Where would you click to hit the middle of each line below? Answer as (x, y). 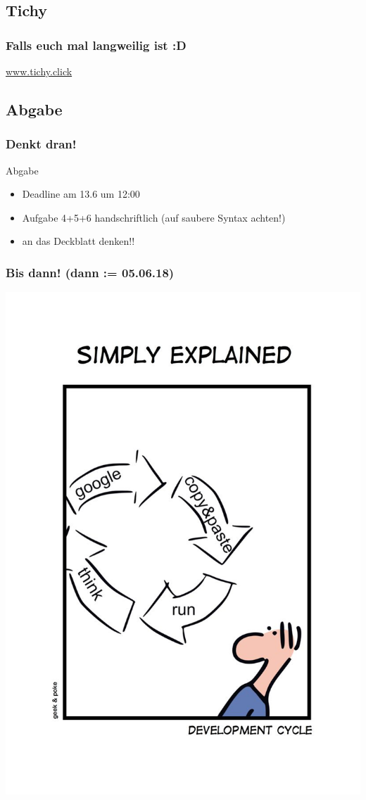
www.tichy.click (39, 71)
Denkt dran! (41, 144)
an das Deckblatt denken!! (78, 241)
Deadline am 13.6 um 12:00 (81, 194)
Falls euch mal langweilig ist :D (96, 45)
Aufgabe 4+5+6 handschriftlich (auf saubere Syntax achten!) (154, 217)
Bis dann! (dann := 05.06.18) (90, 272)
